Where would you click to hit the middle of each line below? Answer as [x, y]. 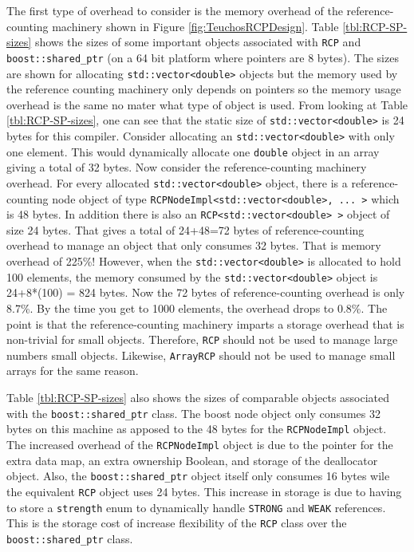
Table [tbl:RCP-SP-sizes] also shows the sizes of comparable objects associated [198, 398]
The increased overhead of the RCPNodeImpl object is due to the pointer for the [200, 444]
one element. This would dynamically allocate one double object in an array [193, 151]
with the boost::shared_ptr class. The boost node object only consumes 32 [193, 413]
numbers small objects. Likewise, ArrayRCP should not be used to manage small [201, 355]
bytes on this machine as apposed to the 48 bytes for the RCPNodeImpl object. [197, 429]
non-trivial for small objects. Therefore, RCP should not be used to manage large [202, 339]
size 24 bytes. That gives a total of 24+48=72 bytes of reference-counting [185, 229]
